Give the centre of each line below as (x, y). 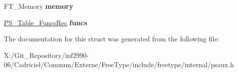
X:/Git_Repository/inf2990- (46, 55)
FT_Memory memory (39, 6)
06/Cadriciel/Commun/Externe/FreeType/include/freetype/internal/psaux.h (119, 64)
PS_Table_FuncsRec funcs (46, 22)
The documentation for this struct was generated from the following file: (112, 39)
